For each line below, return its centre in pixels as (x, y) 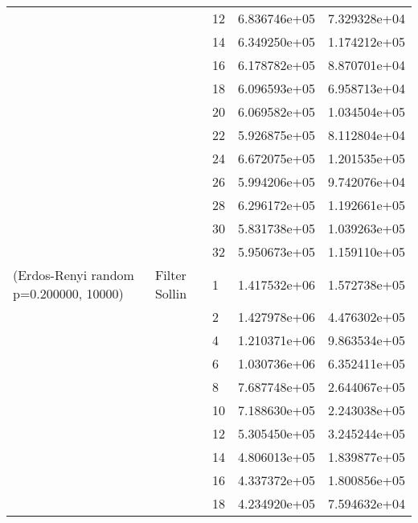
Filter (170, 275)
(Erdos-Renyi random (74, 275)
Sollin (171, 293)
